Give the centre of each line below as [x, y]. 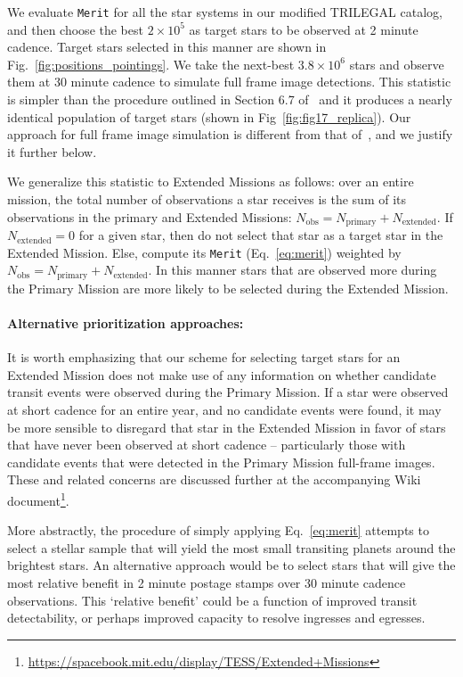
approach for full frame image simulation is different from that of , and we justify [230, 134]
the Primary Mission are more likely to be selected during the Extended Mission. [228, 288]
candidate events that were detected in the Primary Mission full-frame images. [221, 462]
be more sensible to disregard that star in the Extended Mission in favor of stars [227, 427]
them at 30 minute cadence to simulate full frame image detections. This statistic [229, 82]
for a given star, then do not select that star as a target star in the [261, 235]
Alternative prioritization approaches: [126, 322]
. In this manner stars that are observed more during [292, 270]
